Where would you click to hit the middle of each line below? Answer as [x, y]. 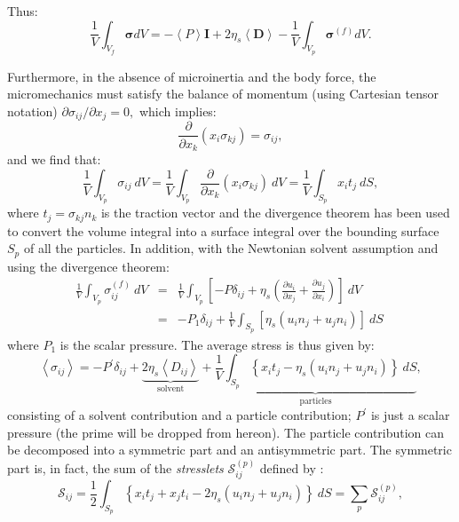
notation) [32, 111]
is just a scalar [410, 415]
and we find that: [54, 158]
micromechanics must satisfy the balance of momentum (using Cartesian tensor [223, 94]
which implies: [178, 111]
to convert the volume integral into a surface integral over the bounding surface [223, 230]
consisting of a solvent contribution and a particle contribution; [179, 415]
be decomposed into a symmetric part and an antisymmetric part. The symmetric [229, 450]
